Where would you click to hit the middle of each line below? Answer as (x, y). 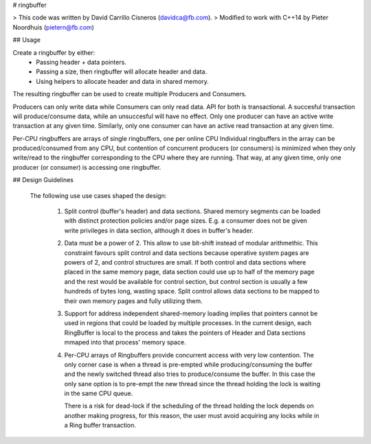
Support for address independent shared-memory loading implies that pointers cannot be (191, 313)
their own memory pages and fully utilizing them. (133, 301)
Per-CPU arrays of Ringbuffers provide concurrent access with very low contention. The (189, 355)
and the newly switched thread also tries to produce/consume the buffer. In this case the (190, 374)
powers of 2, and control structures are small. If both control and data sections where (185, 262)
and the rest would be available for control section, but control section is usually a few (186, 281)
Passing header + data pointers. (81, 62)
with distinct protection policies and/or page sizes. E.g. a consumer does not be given (186, 221)
